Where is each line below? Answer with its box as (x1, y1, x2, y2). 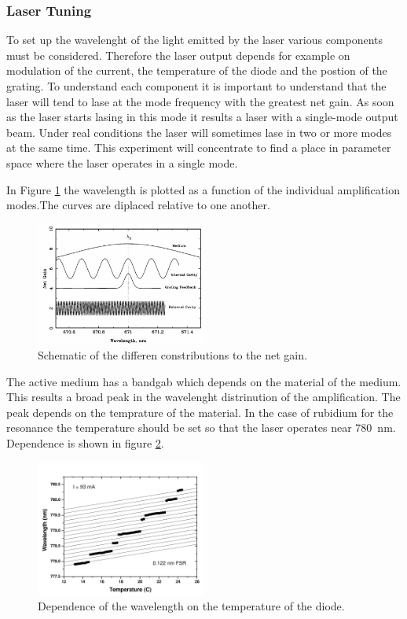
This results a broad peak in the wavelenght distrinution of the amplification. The (6, 389, 401, 405)
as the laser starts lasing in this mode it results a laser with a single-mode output (6, 109, 398, 125)
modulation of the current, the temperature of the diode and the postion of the (6, 62, 387, 79)
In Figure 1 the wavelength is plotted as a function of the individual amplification (6, 181, 400, 197)
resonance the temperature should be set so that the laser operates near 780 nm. (6, 419, 396, 436)
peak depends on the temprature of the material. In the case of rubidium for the (6, 403, 394, 420)
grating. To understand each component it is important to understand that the (6, 78, 387, 94)
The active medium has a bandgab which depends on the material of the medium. (6, 373, 401, 389)
